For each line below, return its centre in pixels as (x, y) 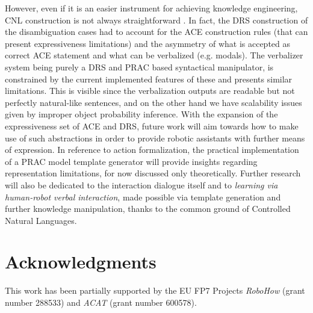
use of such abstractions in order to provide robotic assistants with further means (155, 138)
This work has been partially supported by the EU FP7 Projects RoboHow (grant (155, 290)
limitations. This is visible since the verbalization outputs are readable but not (150, 91)
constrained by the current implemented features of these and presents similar (149, 79)
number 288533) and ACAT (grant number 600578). (101, 302)
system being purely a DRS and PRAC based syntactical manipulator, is (139, 67)
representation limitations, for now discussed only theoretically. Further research (153, 173)
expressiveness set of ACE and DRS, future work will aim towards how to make (152, 126)
